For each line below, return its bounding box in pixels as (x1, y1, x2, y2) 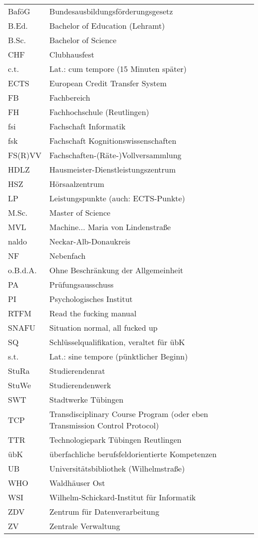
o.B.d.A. (8, 264, 37, 276)
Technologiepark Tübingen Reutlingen (49, 434, 182, 445)
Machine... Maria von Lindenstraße (49, 221, 171, 233)
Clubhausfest (49, 49, 94, 60)
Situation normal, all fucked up (49, 322, 158, 333)
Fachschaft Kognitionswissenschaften (49, 135, 177, 146)
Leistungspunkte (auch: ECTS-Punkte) (49, 192, 185, 204)
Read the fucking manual (49, 307, 136, 319)
